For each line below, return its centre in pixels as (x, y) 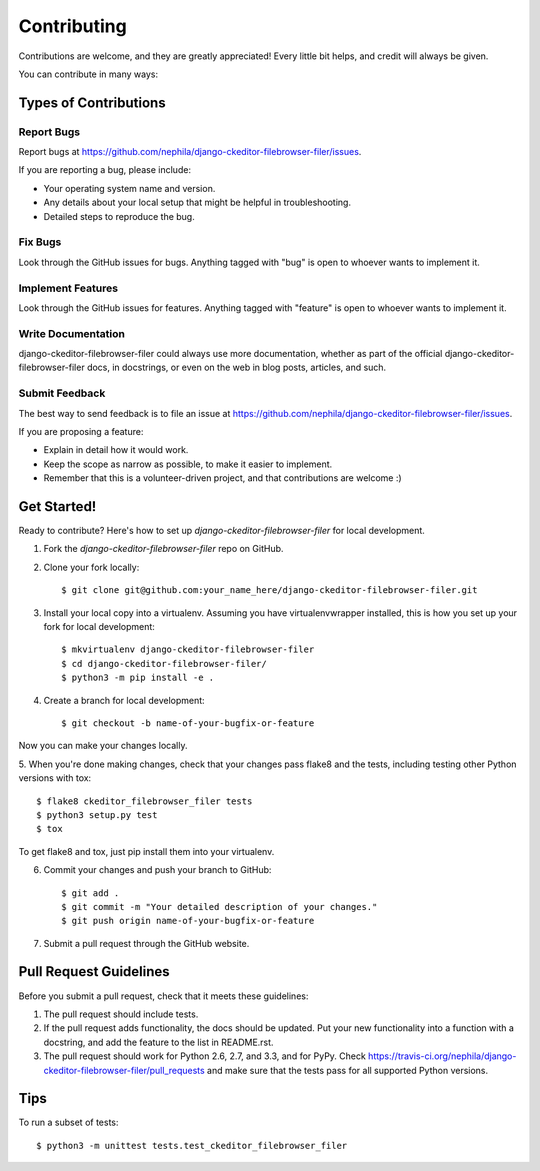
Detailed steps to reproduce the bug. (119, 216)
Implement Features (68, 288)
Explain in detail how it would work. (116, 450)
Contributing (72, 26)
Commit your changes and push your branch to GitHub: (157, 870)
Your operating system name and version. (129, 188)
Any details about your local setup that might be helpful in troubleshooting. (197, 202)
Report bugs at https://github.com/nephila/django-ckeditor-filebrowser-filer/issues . (190, 152)
